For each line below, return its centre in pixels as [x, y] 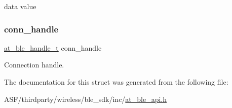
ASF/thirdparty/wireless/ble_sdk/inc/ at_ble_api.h [86, 99]
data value [20, 6]
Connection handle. [34, 65]
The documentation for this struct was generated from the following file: [116, 82]
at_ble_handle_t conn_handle [53, 47]
